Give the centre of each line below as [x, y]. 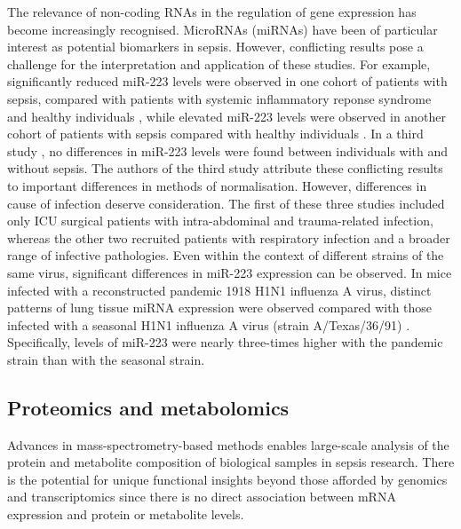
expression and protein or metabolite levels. [126, 514]
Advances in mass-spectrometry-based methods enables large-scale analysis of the [228, 444]
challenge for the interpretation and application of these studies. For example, [219, 63]
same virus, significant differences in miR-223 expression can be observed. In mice [230, 272]
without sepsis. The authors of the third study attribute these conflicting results [225, 168]
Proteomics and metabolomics [148, 407]
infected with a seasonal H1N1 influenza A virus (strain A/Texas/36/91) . [209, 324]
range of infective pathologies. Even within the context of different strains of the [226, 255]
